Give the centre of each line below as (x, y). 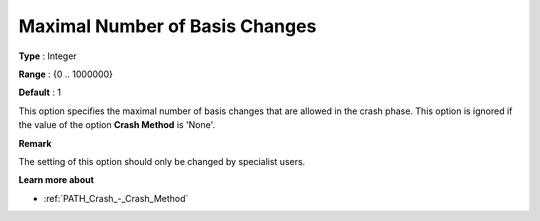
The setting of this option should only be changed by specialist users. (162, 161)
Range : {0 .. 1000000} (66, 74)
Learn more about (56, 180)
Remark (35, 143)
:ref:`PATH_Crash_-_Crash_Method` (116, 198)
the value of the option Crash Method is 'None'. (117, 125)
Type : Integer (47, 56)
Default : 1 (40, 92)
